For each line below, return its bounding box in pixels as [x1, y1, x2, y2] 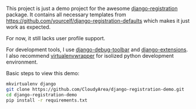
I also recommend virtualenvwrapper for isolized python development [6, 52, 174, 59]
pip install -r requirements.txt [6, 97, 88, 103]
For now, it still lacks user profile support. [6, 35, 105, 41]
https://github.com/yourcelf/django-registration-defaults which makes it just [6, 17, 190, 24]
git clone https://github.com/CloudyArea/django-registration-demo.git [6, 86, 184, 92]
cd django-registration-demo [6, 92, 77, 98]
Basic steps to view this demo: [6, 70, 80, 76]
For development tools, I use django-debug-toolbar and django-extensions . [6, 46, 188, 53]
